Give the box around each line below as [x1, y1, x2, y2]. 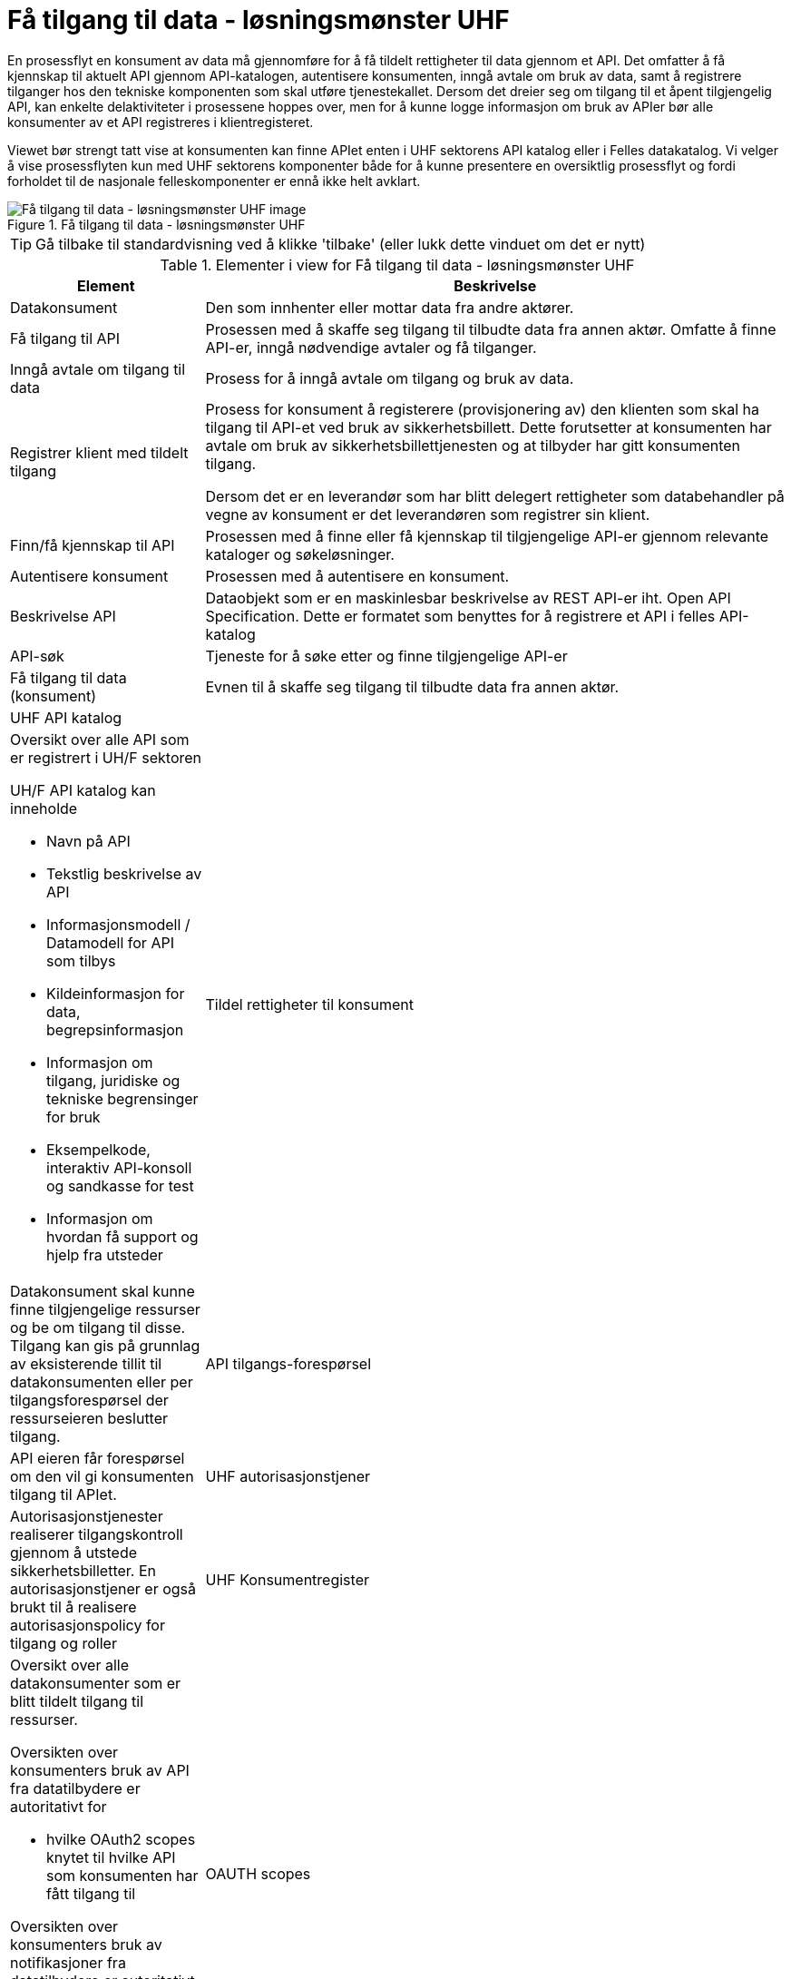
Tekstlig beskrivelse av [46, 864, 202, 883]
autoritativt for [10, 1797, 107, 1816]
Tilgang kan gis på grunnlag [10, 1336, 200, 1355]
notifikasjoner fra [10, 1953, 126, 1972]
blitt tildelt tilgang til [10, 1691, 143, 1710]
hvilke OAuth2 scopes [46, 1829, 196, 1848]
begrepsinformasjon [46, 1020, 184, 1039]
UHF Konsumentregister [205, 1570, 369, 1589]
